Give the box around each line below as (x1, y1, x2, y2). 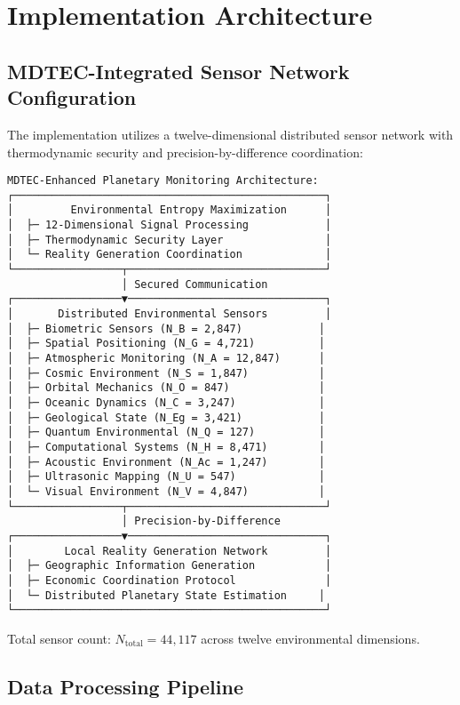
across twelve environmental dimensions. (201, 629, 420, 647)
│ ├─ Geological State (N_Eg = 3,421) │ (7, 411, 325, 424)
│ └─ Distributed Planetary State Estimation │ (7, 589, 325, 602)
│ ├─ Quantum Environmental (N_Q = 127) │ (7, 426, 325, 439)
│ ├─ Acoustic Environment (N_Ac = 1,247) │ (7, 455, 325, 469)
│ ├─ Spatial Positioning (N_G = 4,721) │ (7, 337, 325, 350)
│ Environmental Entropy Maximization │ (7, 204, 332, 217)
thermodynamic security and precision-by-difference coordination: (7, 142, 363, 161)
